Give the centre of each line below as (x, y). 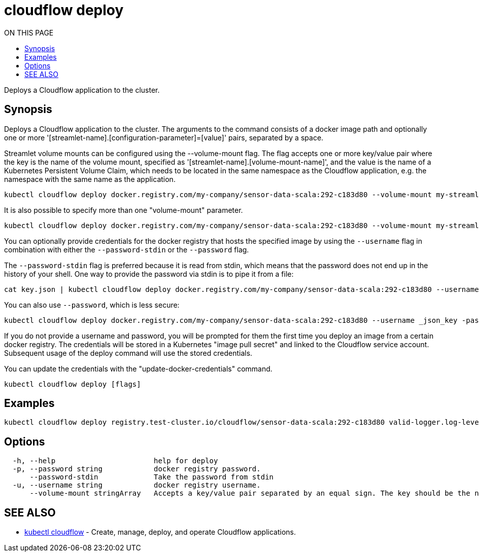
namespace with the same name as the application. (90, 179)
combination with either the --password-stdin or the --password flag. (127, 249)
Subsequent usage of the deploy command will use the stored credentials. (128, 353)
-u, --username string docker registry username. (136, 485)
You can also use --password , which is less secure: (92, 305)
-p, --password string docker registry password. (136, 469)
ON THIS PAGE (29, 32)
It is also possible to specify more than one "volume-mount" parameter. (124, 210)
